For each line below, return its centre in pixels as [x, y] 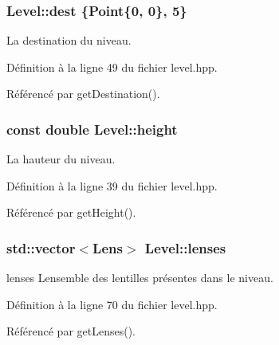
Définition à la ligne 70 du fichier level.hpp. [112, 304]
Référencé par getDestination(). [83, 94]
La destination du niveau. [69, 40]
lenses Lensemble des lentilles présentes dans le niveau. [140, 278]
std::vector [41, 247]
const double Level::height [92, 129]
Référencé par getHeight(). [71, 212]
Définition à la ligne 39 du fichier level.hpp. [112, 185]
